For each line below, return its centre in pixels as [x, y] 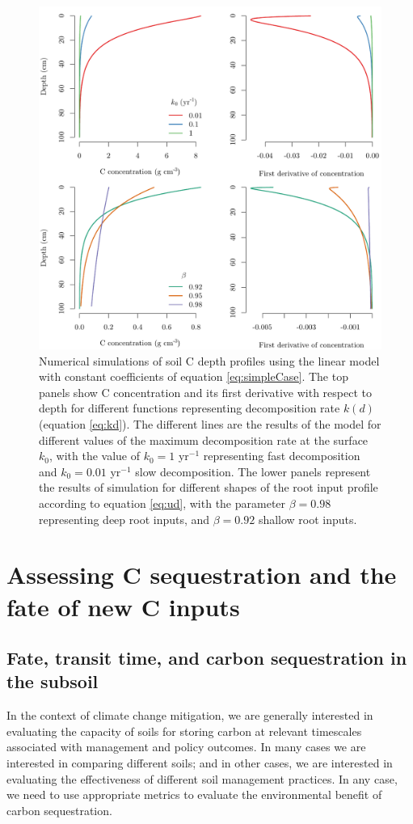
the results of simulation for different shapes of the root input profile [209, 487]
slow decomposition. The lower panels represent [253, 471]
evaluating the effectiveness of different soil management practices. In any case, [202, 778]
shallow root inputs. [308, 519]
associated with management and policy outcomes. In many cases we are [186, 747]
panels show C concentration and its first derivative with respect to [205, 392]
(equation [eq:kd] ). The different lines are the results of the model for [210, 423]
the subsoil [53, 681]
